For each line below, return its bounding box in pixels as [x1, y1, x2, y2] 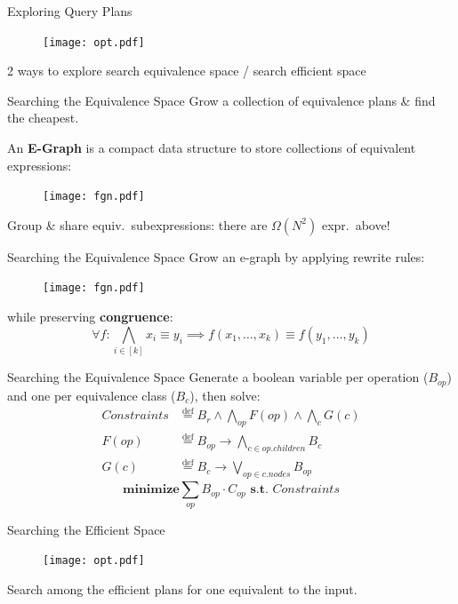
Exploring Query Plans [7, 2, 133, 20]
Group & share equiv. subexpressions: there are [7, 215, 268, 234]
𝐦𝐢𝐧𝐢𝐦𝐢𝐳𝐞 [123, 483, 180, 497]
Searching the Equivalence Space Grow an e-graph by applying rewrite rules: [7, 247, 425, 266]
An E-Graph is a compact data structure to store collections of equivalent [7, 139, 416, 157]
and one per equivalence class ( [7, 385, 176, 404]
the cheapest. [7, 108, 79, 127]
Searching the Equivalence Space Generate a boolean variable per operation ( [7, 368, 429, 386]
